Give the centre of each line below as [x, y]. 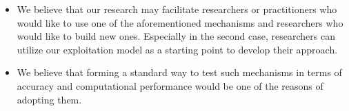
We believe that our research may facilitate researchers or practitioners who [177, 9]
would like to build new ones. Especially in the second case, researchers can [176, 36]
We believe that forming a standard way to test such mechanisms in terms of [179, 72]
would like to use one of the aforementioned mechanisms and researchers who [180, 22]
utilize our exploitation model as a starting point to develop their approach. [177, 49]
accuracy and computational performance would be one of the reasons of [170, 85]
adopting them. [49, 99]
